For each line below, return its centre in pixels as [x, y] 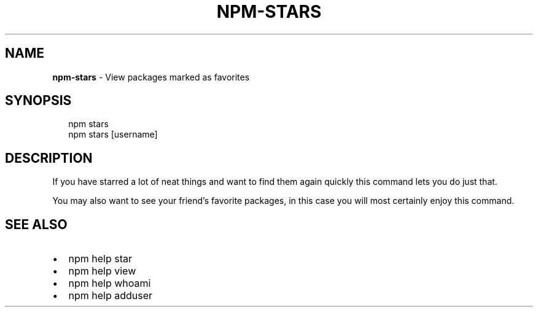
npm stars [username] [113, 135]
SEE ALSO [36, 224]
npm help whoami [110, 283]
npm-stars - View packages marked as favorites [151, 77]
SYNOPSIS [38, 101]
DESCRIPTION [49, 158]
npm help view [102, 271]
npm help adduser [111, 296]
